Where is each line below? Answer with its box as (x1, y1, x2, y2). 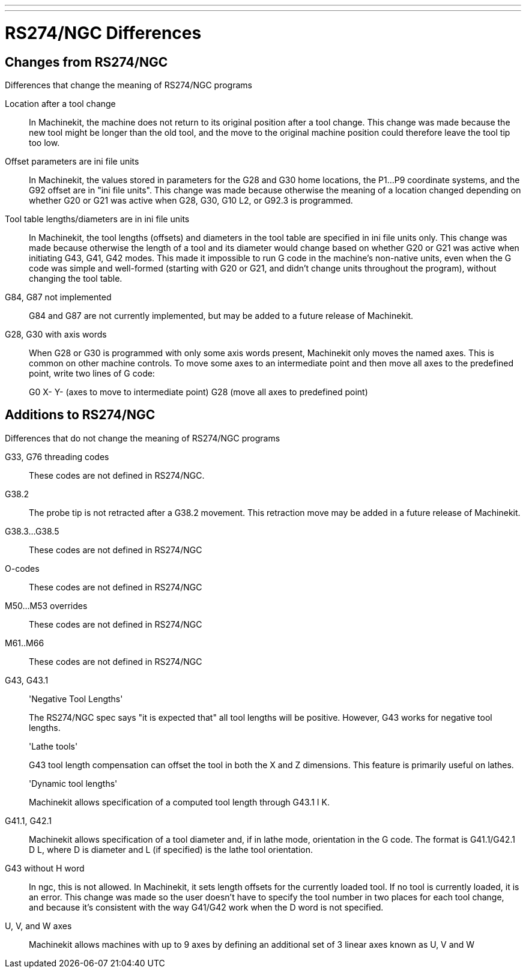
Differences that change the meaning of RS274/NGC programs (5, 79, 252, 90)
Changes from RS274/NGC (5, 54, 168, 70)
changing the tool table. (29, 273, 122, 283)
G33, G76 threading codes (5, 451, 109, 462)
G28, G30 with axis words (5, 329, 107, 339)
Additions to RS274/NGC (5, 407, 156, 423)
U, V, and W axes (5, 920, 72, 931)
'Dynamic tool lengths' (29, 778, 118, 789)
